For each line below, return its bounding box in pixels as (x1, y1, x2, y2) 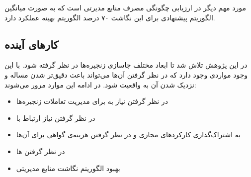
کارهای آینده (4, 36, 59, 52)
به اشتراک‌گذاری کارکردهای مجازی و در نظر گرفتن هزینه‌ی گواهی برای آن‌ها (16, 129, 241, 140)
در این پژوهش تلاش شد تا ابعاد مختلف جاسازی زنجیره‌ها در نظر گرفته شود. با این (4, 60, 248, 70)
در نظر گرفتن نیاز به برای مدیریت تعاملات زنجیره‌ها (16, 96, 168, 106)
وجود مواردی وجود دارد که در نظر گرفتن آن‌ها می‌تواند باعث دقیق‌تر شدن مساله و (4, 69, 248, 80)
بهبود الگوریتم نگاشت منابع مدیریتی (16, 163, 120, 173)
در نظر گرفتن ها (16, 146, 65, 156)
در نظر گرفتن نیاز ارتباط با (16, 112, 95, 123)
